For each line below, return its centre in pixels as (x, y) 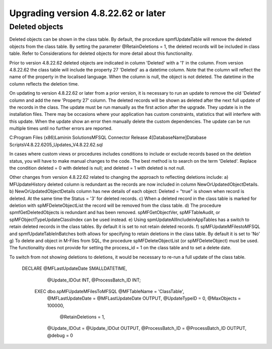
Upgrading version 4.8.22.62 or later (87, 13)
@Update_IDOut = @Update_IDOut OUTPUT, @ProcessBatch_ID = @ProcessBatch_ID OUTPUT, (147, 328)
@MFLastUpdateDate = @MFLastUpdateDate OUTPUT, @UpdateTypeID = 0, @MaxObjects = (144, 298)
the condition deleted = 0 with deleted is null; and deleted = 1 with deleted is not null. (97, 168)
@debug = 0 (60, 335)
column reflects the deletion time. (44, 84)
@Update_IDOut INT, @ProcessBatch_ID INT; (94, 280)
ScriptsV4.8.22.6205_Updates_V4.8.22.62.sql (56, 145)
